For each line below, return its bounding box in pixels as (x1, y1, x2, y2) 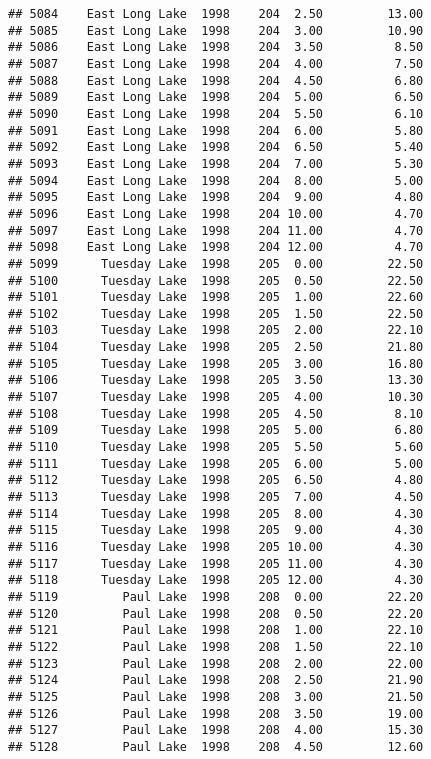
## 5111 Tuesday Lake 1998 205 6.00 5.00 (8, 456, 424, 471)
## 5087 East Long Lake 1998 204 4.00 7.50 (8, 56, 424, 71)
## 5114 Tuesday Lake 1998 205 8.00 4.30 (8, 506, 424, 521)
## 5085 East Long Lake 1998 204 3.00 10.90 (8, 23, 424, 38)
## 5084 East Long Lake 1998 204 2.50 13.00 (8, 7, 424, 21)
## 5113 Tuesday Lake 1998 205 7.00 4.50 (8, 490, 424, 505)
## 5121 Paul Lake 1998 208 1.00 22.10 (8, 623, 424, 638)
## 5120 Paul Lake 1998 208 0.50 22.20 (8, 606, 424, 621)
